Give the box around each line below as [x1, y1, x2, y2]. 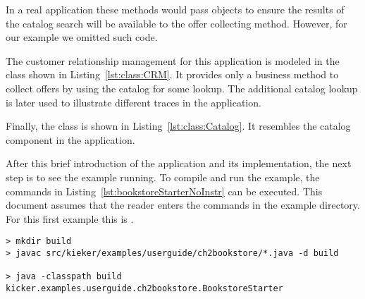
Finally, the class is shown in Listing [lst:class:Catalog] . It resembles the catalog [6, 118, 351, 133]
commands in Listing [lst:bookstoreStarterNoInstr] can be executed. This [6, 183, 323, 198]
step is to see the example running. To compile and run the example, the [6, 169, 320, 184]
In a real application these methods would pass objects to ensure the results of [6, 2, 345, 16]
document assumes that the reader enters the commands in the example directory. [6, 197, 360, 212]
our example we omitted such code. [6, 30, 158, 44]
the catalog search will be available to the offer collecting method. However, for [6, 16, 347, 30]
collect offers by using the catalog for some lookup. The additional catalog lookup [6, 80, 358, 95]
